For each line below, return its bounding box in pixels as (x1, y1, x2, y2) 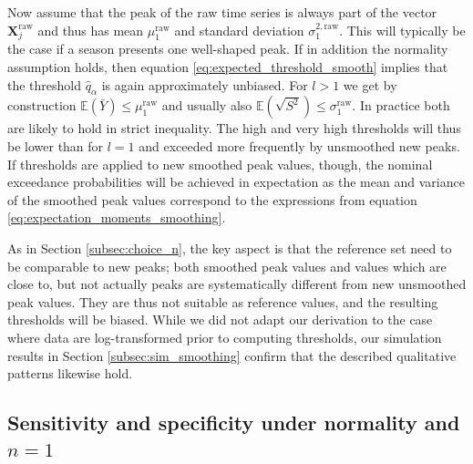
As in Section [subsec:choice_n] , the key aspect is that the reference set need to (7, 238, 452, 257)
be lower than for (7, 136, 104, 155)
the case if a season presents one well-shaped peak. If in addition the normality (7, 39, 448, 58)
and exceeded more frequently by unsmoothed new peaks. (139, 136, 460, 155)
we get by (343, 75, 397, 94)
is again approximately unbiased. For (101, 75, 308, 94)
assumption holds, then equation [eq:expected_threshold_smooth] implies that (7, 57, 448, 76)
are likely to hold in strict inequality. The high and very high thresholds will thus (7, 119, 461, 138)
